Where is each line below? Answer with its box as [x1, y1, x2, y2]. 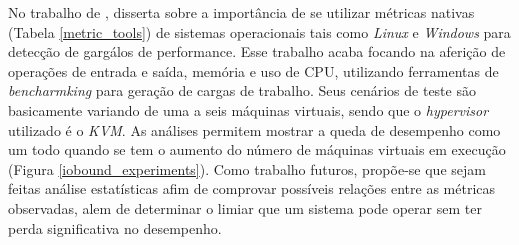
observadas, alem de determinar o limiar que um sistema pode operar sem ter [8, 197, 482, 218]
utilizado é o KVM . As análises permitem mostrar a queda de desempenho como [8, 119, 501, 140]
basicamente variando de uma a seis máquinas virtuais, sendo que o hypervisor [8, 99, 489, 120]
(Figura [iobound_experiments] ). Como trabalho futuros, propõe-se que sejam [8, 158, 486, 179]
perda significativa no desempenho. [8, 217, 222, 238]
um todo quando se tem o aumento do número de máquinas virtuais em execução [8, 139, 506, 160]
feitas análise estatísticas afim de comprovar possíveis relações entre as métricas [8, 178, 496, 199]
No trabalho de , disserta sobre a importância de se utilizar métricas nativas [8, 2, 475, 22]
